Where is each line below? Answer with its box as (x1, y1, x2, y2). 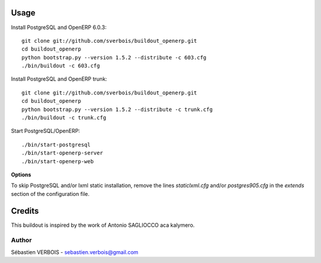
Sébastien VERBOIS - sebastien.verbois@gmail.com (11, 248, 139, 255)
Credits (11, 205, 39, 216)
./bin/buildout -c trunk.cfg (21, 115, 106, 121)
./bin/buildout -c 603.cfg (21, 62, 100, 69)
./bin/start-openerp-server (21, 150, 103, 157)
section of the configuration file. (11, 190, 90, 197)
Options (11, 171, 32, 178)
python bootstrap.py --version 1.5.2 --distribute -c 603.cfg (21, 54, 207, 61)
